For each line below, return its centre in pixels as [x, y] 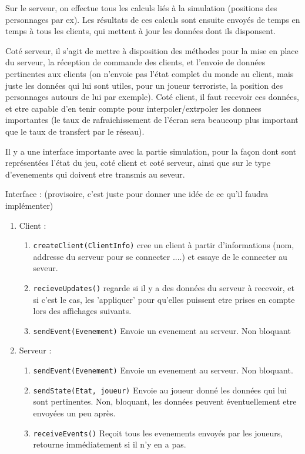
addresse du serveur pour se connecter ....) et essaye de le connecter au [160, 256]
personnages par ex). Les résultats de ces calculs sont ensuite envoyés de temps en [153, 19]
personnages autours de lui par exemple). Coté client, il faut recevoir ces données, [152, 97]
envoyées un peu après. [74, 413]
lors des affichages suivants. [82, 311]
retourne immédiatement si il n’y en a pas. [110, 444]
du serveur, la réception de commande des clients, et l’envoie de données [135, 62]
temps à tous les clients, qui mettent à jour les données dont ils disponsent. [140, 31]
